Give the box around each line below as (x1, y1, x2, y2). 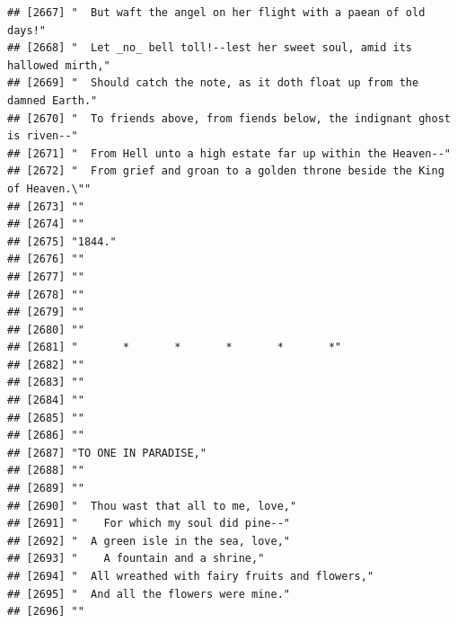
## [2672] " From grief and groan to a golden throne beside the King (7, 165, 444, 178)
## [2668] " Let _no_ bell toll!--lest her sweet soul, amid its (7, 41, 413, 55)
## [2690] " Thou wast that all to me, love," (7, 499, 297, 512)
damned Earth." (7, 93, 98, 107)
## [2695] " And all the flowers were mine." (7, 587, 290, 601)
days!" (7, 23, 46, 37)
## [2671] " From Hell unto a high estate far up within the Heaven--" (7, 147, 451, 160)
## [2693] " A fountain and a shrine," (7, 552, 265, 565)
